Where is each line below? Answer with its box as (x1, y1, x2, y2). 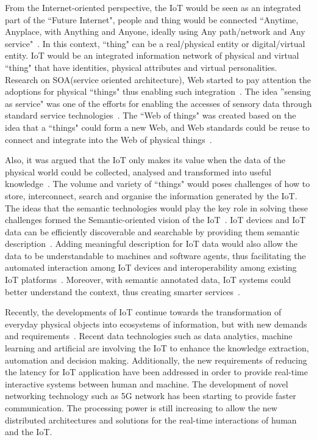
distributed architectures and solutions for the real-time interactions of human (5, 413, 297, 426)
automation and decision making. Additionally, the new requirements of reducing (5, 353, 307, 366)
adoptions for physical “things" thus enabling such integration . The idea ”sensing (5, 85, 312, 98)
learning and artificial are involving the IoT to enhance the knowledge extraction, (5, 342, 309, 354)
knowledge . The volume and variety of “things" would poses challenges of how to (5, 177, 310, 190)
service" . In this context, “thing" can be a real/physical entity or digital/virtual (5, 37, 305, 50)
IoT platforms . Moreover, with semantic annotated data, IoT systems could (5, 273, 291, 286)
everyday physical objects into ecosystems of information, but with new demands (5, 317, 307, 330)
